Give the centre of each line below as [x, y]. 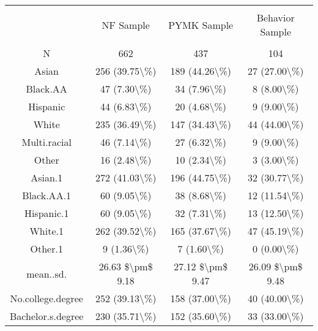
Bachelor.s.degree [47, 316]
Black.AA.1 [47, 195]
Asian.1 [47, 177]
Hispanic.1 [46, 213]
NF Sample [126, 25]
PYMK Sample [201, 25]
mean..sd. [47, 273]
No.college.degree [46, 298]
